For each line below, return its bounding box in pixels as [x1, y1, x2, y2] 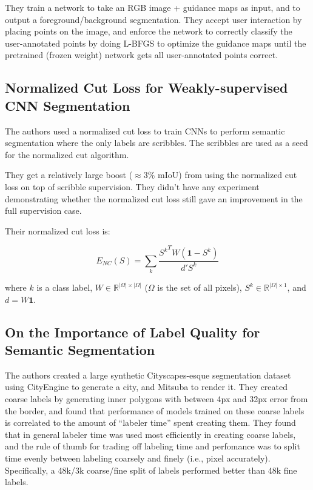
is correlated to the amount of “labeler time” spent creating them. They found [5, 416, 296, 429]
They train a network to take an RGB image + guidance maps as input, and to [5, 1, 300, 13]
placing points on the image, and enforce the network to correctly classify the [5, 25, 292, 38]
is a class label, [36, 281, 93, 294]
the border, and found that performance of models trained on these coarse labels [5, 404, 305, 417]
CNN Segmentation [5, 96, 130, 114]
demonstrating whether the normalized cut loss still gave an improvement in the [5, 192, 303, 205]
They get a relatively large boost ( [5, 168, 133, 181]
